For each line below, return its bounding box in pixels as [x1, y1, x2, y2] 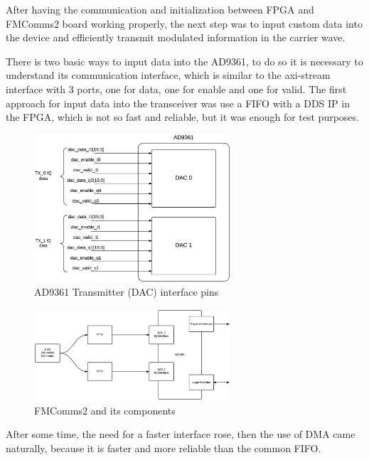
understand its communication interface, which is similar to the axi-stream [6, 68, 331, 82]
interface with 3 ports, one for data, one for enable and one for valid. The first [6, 81, 347, 96]
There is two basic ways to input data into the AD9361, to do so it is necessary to [6, 53, 363, 68]
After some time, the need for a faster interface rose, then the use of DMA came [6, 427, 355, 442]
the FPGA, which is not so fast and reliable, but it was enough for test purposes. [6, 109, 359, 124]
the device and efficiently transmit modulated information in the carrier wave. [6, 30, 346, 45]
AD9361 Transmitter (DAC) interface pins [34, 284, 219, 299]
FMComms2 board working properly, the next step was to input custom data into [6, 16, 363, 31]
